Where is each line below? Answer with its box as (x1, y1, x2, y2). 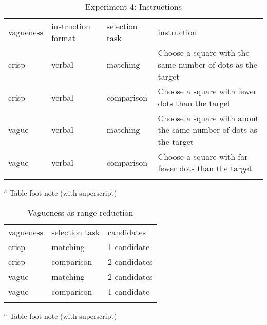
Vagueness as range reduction (27, 206, 133, 218)
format (51, 32, 75, 44)
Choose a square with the (158, 47, 250, 59)
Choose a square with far (158, 150, 248, 162)
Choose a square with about (158, 112, 259, 124)
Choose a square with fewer (158, 85, 257, 97)
